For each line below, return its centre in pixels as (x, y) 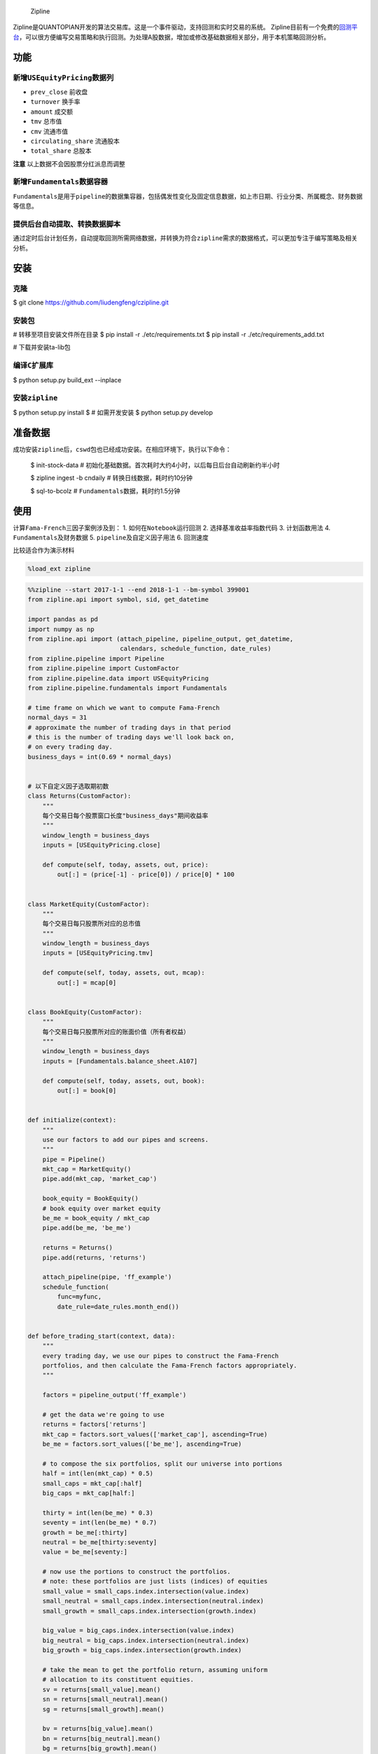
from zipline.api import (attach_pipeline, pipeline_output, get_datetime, (161, 639)
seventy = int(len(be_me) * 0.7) (100, 1523)
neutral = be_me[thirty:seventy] (100, 1542)
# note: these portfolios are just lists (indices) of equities (155, 1581)
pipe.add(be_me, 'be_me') (87, 1228)
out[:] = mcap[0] (87, 983)
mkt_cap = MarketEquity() (87, 1169)
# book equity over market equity (101, 1208)
